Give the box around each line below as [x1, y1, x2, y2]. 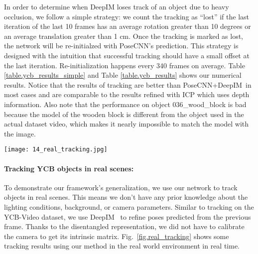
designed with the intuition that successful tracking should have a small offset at [4, 50, 250, 60]
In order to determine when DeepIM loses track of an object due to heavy [4, 1, 229, 11]
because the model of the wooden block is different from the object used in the [4, 109, 244, 119]
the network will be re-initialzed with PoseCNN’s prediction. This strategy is [4, 40, 239, 51]
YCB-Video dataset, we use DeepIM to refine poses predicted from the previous [4, 211, 251, 222]
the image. [4, 128, 36, 138]
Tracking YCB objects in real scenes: [4, 163, 134, 173]
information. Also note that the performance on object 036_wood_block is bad [4, 99, 247, 109]
